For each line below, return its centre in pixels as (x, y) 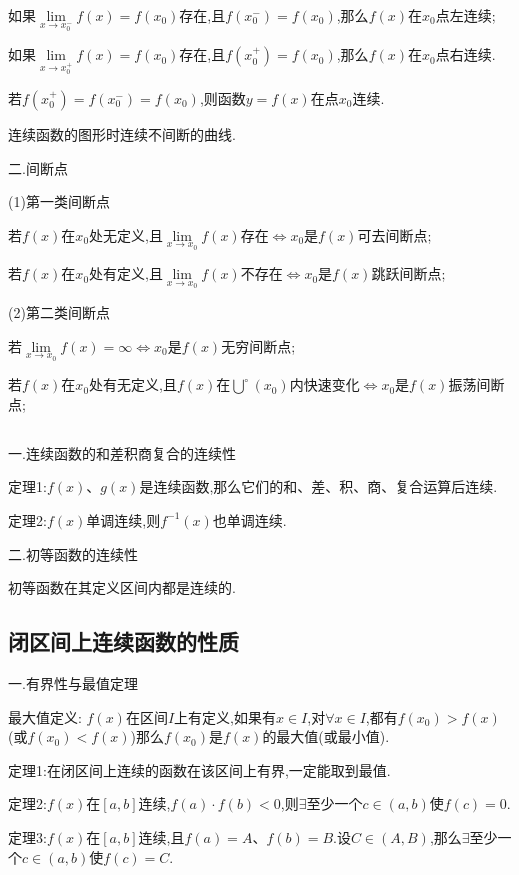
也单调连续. (249, 519)
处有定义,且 (126, 273)
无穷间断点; (258, 345)
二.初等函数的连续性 (73, 553)
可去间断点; (394, 234)
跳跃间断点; (408, 273)
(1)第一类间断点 (59, 201)
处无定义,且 (126, 234)
